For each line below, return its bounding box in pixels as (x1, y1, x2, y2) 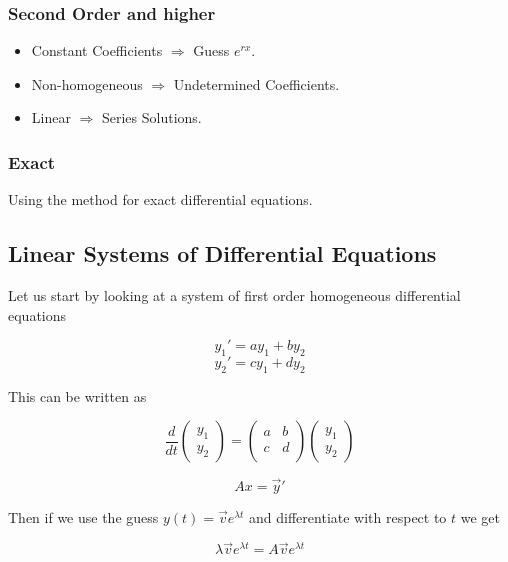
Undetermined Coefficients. (173, 73, 340, 94)
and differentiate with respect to (249, 506, 447, 527)
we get (460, 506, 501, 527)
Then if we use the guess (8, 506, 159, 527)
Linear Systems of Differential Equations (8, 238, 437, 269)
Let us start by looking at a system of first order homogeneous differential (8, 285, 461, 306)
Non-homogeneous (31, 73, 143, 94)
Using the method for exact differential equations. (8, 189, 313, 210)
